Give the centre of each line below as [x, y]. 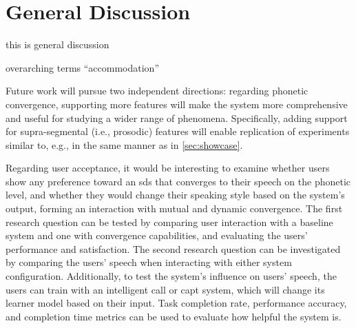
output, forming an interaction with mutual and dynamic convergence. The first [174, 208]
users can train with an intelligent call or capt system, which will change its [165, 289]
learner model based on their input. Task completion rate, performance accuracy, [176, 303]
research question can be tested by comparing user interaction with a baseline [169, 222]
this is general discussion [57, 44]
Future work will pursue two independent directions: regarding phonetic [157, 91]
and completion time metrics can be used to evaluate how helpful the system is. [174, 316]
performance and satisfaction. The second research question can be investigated [173, 248]
